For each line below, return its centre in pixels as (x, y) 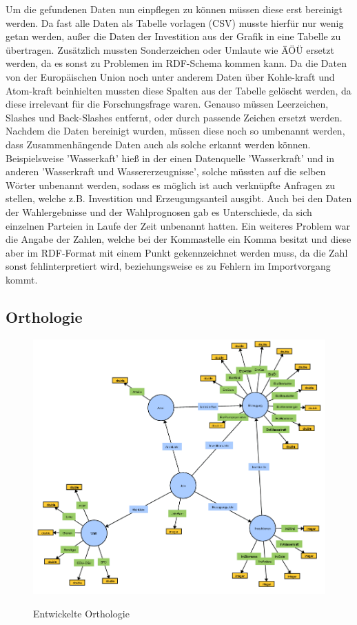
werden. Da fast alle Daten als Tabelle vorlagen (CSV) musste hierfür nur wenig (175, 22)
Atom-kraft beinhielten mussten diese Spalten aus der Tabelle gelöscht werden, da (178, 90)
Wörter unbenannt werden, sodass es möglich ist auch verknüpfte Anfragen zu (171, 185)
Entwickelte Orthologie (81, 613)
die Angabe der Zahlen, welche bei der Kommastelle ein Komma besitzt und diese (178, 239)
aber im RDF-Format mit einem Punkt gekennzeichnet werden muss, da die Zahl (177, 252)
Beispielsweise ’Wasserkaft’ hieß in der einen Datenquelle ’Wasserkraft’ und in (170, 158)
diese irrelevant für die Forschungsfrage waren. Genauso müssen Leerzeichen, (167, 104)
